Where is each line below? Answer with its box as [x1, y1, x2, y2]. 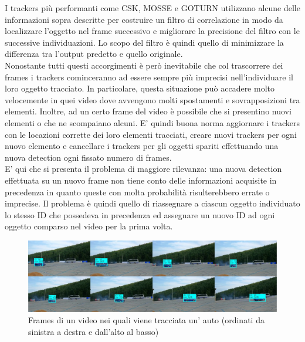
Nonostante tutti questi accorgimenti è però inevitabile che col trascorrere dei [5, 59, 283, 71]
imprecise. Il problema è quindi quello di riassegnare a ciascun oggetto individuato [5, 197, 300, 209]
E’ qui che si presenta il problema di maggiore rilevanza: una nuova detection [5, 162, 282, 175]
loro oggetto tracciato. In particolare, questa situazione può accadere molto [5, 82, 274, 94]
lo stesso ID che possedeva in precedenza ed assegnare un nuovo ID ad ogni [5, 208, 275, 221]
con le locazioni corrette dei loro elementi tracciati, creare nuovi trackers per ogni [5, 128, 297, 140]
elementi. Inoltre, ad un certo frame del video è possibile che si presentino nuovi [5, 105, 292, 117]
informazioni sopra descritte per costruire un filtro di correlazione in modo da [5, 13, 283, 25]
